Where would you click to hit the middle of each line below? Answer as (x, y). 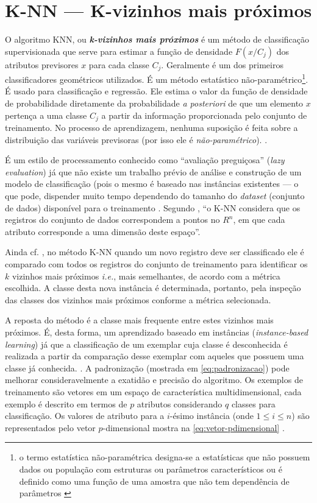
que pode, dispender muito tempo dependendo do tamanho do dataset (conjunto (155, 196)
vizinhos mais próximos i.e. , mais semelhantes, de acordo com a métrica (146, 276)
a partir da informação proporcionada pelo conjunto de (204, 115)
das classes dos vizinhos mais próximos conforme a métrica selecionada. (138, 299)
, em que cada (259, 220)
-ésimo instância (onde (212, 416)
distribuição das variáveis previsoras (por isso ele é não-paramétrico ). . (136, 139)
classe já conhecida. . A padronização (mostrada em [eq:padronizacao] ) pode (147, 368)
